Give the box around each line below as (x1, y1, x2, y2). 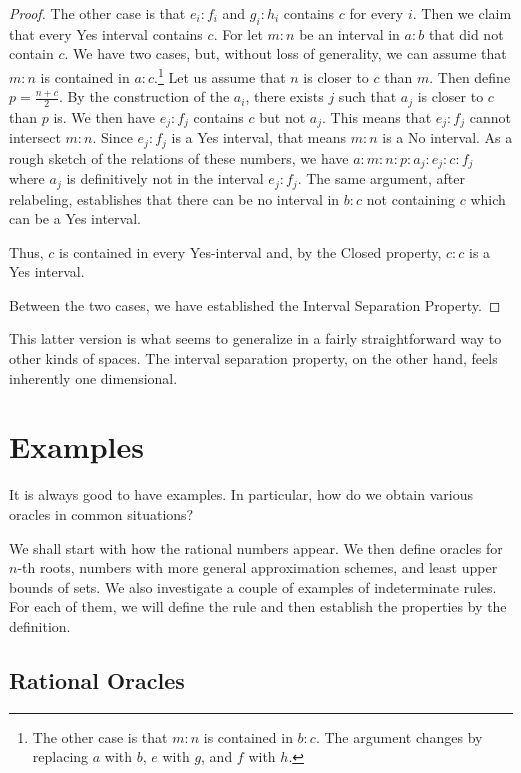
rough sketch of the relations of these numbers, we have (9, 147, 349, 168)
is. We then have (53, 106, 155, 127)
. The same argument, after (297, 168, 466, 189)
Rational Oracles (9, 664, 185, 695)
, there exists (245, 86, 324, 107)
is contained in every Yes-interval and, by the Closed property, (59, 241, 442, 262)
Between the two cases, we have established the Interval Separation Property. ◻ (9, 294, 501, 315)
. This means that (322, 106, 432, 127)
